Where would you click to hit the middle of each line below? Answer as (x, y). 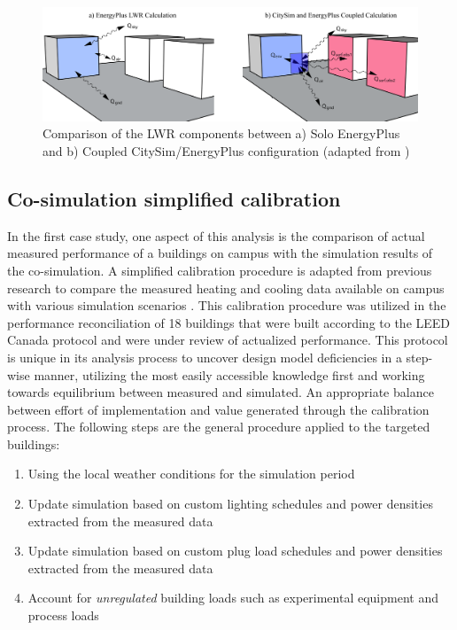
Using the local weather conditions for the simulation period (191, 474)
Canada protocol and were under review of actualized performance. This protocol (228, 340)
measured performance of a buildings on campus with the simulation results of (220, 253)
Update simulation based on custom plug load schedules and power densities (235, 551)
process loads (63, 615)
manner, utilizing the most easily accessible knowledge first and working (229, 374)
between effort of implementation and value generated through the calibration (218, 409)
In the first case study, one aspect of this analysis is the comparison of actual (216, 235)
